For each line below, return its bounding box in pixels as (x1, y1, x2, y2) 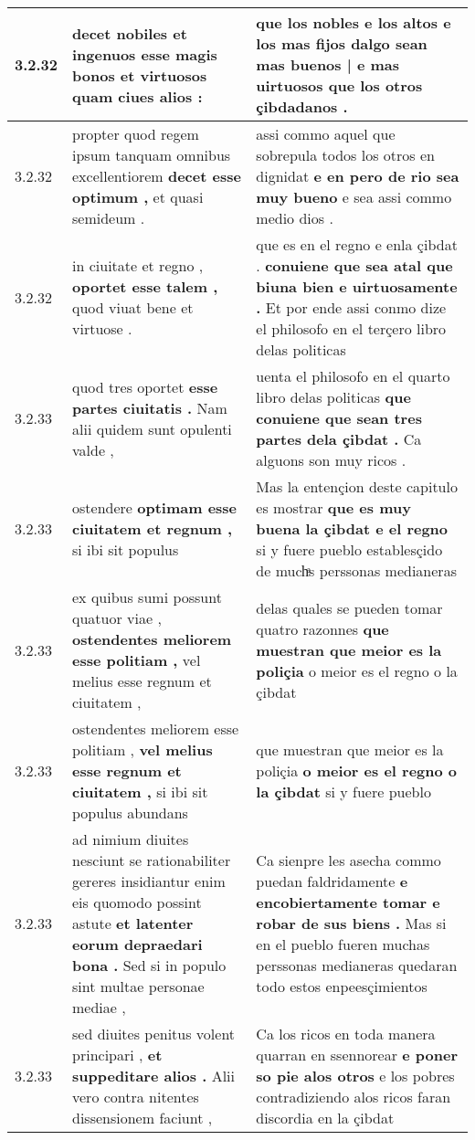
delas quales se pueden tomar (256, 596, 443, 618)
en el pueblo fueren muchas (256, 934, 430, 955)
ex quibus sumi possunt (72, 586, 222, 607)
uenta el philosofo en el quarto (256, 365, 450, 386)
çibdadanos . (256, 96, 348, 117)
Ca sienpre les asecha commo (256, 850, 441, 871)
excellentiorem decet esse (72, 165, 241, 186)
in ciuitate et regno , (72, 255, 204, 276)
